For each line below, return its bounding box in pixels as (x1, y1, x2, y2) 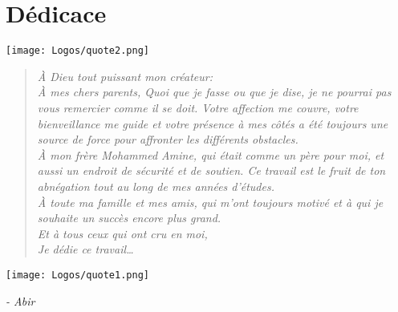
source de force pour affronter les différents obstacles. (37, 131, 298, 148)
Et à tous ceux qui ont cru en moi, (37, 225, 208, 241)
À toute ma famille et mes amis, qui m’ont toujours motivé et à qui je (37, 193, 384, 210)
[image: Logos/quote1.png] (6, 269, 149, 281)
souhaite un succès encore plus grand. (37, 209, 221, 226)
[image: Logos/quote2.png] (6, 45, 149, 57)
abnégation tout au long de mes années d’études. (37, 177, 274, 194)
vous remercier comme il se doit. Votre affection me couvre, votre (37, 99, 359, 115)
